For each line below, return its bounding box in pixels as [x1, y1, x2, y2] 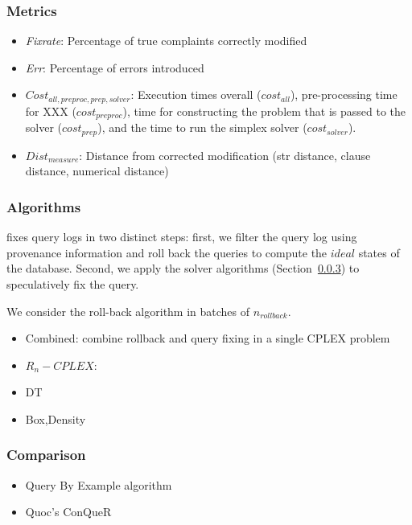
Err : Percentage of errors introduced [25, 59, 204, 76]
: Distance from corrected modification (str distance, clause [79, 146, 371, 163]
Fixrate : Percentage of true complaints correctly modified [25, 32, 307, 49]
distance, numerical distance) [25, 162, 169, 179]
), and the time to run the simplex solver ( [97, 119, 307, 136]
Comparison [6, 445, 86, 465]
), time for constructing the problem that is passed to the [122, 102, 406, 119]
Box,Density [25, 410, 86, 427]
